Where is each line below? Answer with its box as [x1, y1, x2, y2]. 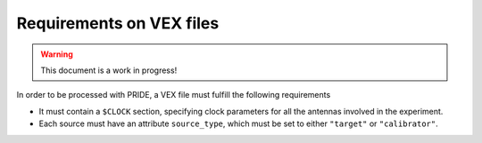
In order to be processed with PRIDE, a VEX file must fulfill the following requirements [16, 90, 331, 100]
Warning [40, 49, 73, 60]
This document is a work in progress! [40, 65, 178, 75]
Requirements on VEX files [16, 13, 220, 33]
